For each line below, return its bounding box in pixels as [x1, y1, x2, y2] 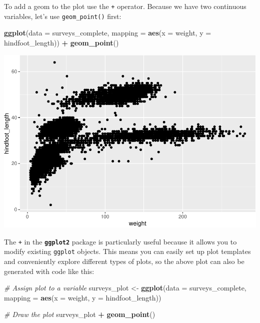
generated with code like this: [4, 265, 94, 276]
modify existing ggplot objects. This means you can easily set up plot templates [4, 246, 251, 256]
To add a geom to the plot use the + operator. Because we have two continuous [4, 1, 246, 11]
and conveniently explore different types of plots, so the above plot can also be [4, 256, 244, 266]
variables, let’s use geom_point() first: [4, 10, 121, 21]
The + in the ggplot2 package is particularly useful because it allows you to [4, 236, 237, 246]
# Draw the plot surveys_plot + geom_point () [4, 309, 155, 319]
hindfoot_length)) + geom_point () [4, 37, 119, 47]
